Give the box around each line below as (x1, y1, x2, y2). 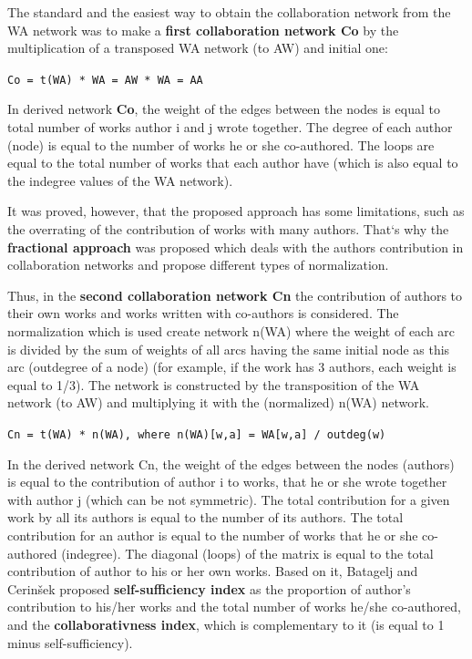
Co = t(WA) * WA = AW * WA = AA (7, 73, 203, 87)
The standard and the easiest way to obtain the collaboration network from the (7, 3, 451, 21)
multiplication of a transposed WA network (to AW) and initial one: (7, 38, 388, 57)
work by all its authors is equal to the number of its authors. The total (7, 508, 404, 527)
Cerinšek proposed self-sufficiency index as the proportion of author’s (7, 579, 411, 598)
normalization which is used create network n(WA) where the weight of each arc (7, 321, 456, 340)
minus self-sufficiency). (7, 633, 133, 652)
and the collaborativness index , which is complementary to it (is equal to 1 (7, 614, 445, 633)
